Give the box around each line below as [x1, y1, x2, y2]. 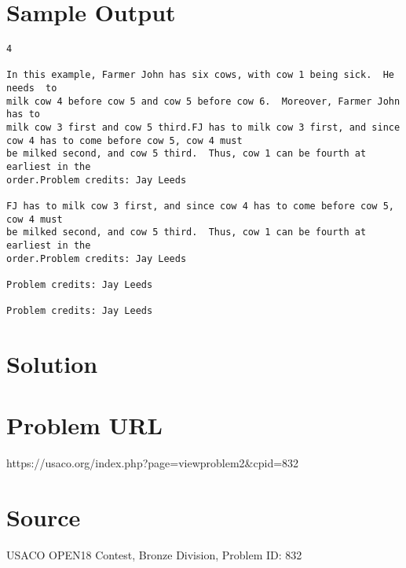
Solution [6, 348, 98, 380]
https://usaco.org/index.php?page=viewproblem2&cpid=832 [6, 455, 299, 471]
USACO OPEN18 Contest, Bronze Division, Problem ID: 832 [6, 547, 302, 563]
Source [6, 501, 81, 533]
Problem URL [6, 409, 163, 441]
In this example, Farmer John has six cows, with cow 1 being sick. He [6, 69, 394, 81]
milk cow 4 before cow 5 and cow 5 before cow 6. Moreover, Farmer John [6, 95, 401, 107]
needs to [6, 83, 57, 94]
